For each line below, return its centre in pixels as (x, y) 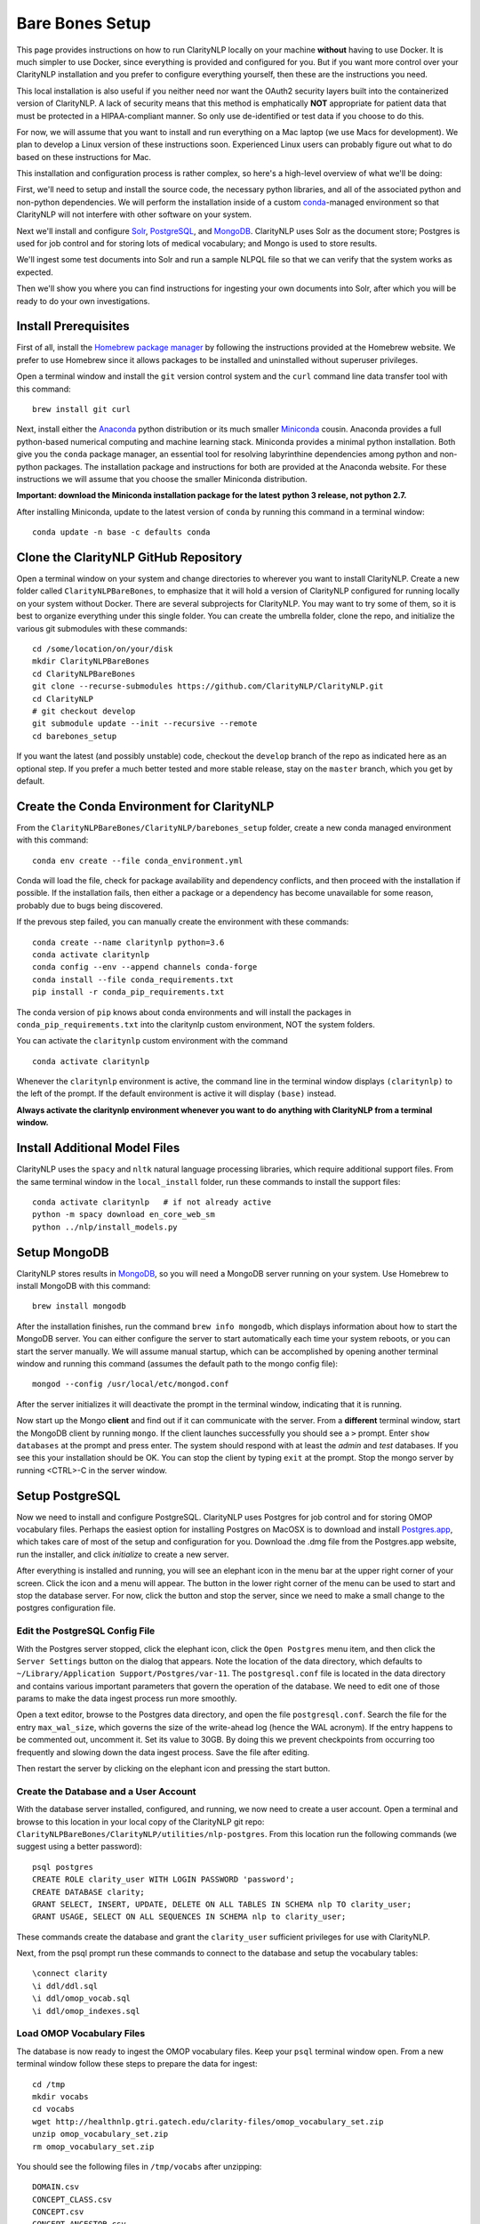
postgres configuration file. (66, 1608)
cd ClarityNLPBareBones (84, 673)
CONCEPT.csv (58, 2212)
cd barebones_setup (75, 736)
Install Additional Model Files (98, 1148)
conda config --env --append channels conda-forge (145, 967)
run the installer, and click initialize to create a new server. (123, 1554)
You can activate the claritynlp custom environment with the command (152, 1041)
